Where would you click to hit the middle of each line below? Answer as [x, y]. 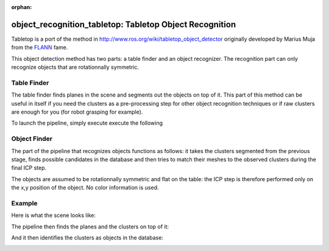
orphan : [22, 7]
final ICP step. [29, 168]
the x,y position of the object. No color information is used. [85, 188]
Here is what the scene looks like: [53, 215]
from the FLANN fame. [40, 47]
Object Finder [32, 139]
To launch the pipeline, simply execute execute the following [87, 123]
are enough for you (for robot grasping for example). [77, 112]
